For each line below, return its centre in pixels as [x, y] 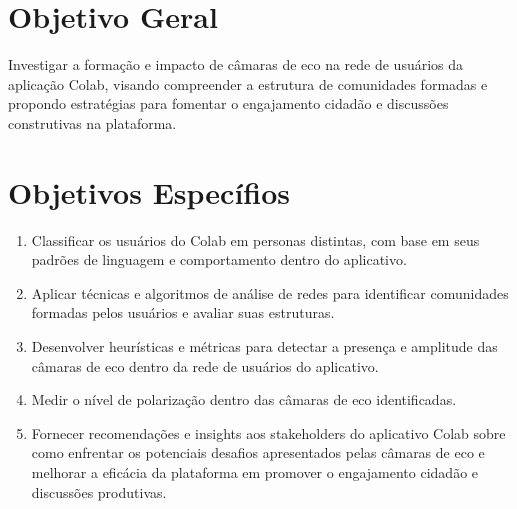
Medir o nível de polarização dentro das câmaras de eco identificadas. [244, 399]
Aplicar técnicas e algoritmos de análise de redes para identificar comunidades [270, 292]
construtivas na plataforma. [92, 122]
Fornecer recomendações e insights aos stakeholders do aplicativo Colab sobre [268, 432]
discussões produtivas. [99, 491]
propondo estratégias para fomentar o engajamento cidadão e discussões [228, 103]
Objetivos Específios [149, 191]
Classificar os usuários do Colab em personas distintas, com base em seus [255, 239]
